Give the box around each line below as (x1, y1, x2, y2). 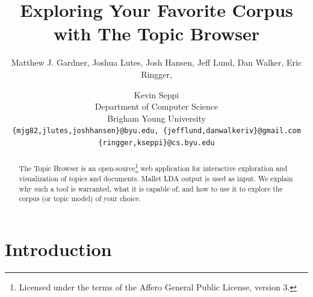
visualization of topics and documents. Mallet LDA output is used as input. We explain (19, 174, 293, 184)
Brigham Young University (107, 111, 206, 124)
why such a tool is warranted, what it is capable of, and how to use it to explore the (19, 183, 283, 193)
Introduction (5, 236, 112, 261)
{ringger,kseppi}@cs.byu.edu (98, 138, 215, 147)
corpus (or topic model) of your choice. (19, 193, 141, 204)
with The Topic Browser (53, 21, 260, 46)
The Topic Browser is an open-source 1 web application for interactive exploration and (19, 161, 288, 174)
